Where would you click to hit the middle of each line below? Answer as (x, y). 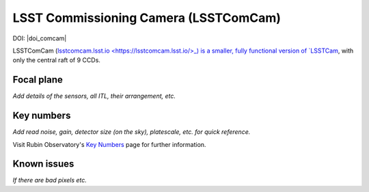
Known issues (43, 164)
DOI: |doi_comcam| (40, 38)
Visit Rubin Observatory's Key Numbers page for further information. (109, 144)
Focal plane (38, 80)
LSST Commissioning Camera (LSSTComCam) (147, 18)
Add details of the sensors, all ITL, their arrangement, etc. (94, 96)
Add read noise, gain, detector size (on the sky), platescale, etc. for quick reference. (132, 132)
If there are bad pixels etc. (50, 180)
